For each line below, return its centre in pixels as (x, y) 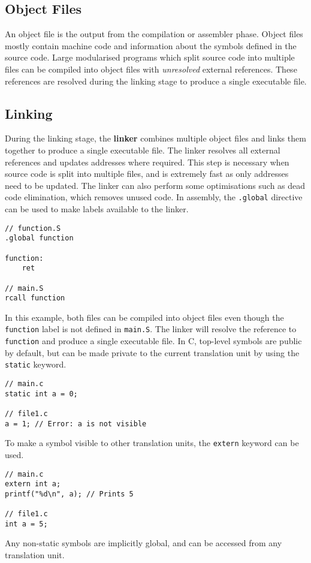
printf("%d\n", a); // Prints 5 (69, 494)
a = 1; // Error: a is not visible (76, 424)
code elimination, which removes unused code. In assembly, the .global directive (154, 197)
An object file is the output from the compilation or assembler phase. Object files (154, 34)
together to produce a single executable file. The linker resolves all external (143, 150)
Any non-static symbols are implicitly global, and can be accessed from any (144, 543)
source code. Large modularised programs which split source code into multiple (150, 57)
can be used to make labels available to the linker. (97, 209)
